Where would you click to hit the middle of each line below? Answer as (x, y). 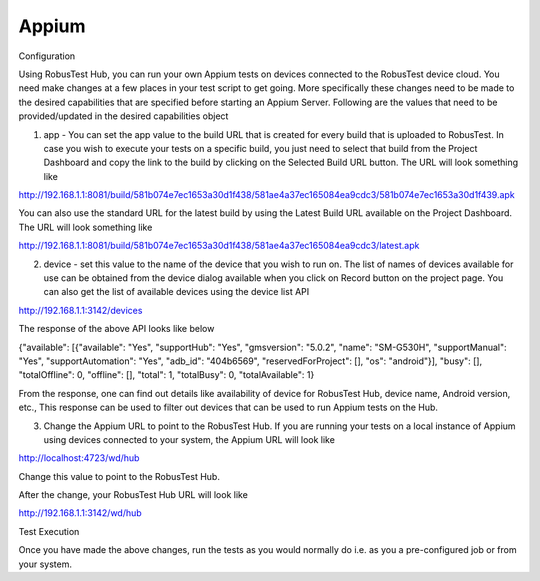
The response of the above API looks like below (116, 329)
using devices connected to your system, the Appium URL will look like (189, 439)
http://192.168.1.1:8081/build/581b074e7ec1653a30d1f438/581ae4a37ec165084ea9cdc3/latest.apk (219, 246)
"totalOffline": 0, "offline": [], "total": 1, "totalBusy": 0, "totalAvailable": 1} (166, 375)
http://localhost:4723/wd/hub (79, 458)
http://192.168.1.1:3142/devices (80, 310)
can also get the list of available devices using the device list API (176, 292)
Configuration (47, 56)
